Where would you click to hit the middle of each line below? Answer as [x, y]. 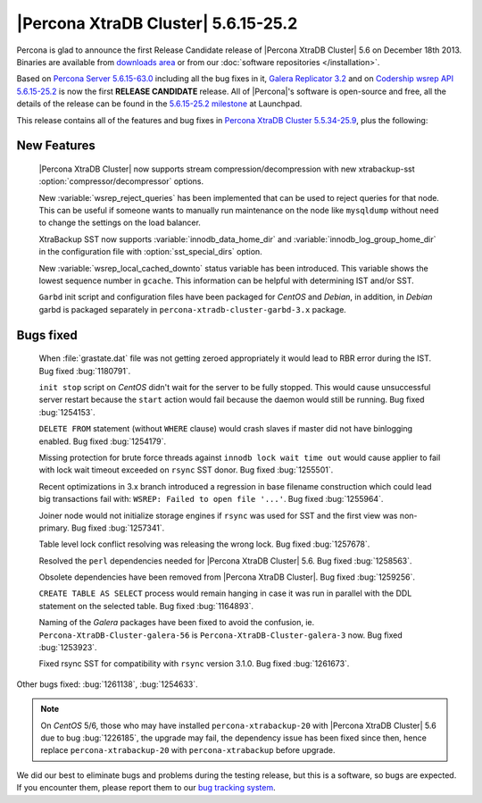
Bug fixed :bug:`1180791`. [85, 371]
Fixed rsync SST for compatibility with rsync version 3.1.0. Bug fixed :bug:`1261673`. [194, 664]
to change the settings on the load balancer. [120, 222]
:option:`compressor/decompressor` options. [121, 181]
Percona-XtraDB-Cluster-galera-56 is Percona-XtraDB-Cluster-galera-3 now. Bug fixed [221, 635]
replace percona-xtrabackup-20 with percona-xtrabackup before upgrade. [188, 750]
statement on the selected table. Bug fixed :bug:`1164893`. [146, 606]
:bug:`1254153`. [67, 412]
